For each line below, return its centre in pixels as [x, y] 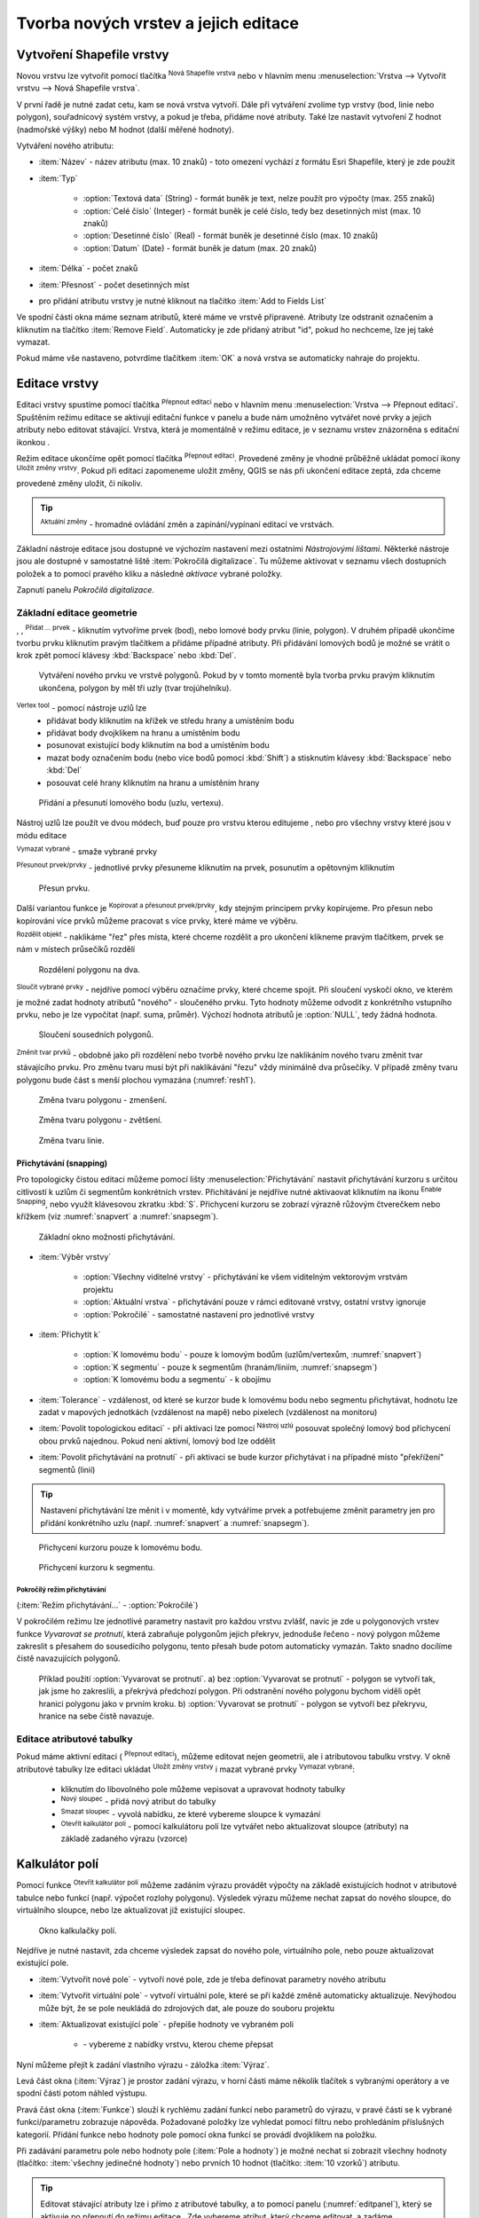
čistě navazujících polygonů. [68, 1658]
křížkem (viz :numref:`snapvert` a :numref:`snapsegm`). [118, 1216]
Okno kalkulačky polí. [78, 1931]
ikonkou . [33, 442]
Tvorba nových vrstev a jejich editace [157, 23]
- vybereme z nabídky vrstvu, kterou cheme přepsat [178, 2044]
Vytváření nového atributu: [65, 146]
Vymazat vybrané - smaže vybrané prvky [87, 851]
